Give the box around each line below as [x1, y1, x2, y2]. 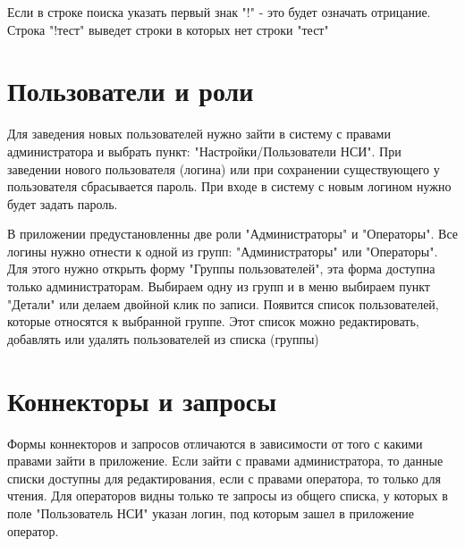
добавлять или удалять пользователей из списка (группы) [7, 329, 319, 348]
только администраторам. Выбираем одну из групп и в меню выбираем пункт [7, 277, 430, 296]
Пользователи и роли [7, 72, 254, 109]
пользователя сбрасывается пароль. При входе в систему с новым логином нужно [7, 177, 452, 196]
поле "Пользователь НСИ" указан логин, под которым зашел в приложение [7, 503, 415, 522]
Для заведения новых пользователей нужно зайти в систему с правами [7, 124, 391, 143]
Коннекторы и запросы [7, 382, 277, 418]
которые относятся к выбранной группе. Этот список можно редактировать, [7, 312, 419, 331]
